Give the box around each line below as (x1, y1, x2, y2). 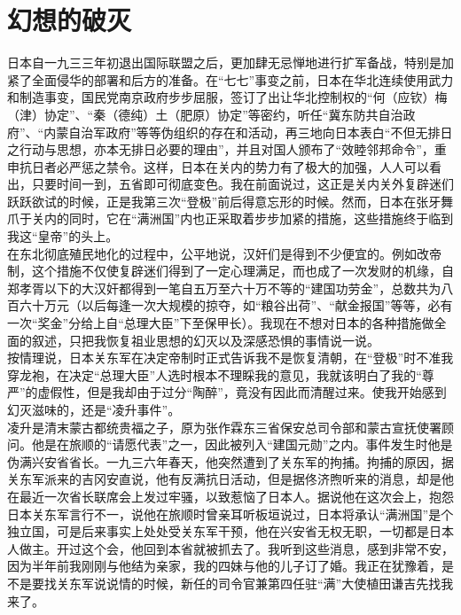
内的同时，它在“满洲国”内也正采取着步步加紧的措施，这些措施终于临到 (43, 209, 454, 228)
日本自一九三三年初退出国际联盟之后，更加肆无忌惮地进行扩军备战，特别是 (7, 53, 441, 72)
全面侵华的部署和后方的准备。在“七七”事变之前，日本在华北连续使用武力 (31, 70, 454, 89)
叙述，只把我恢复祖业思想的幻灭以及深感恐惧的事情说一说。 (31, 331, 379, 349)
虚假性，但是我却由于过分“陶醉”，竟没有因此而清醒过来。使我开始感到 (37, 383, 447, 401)
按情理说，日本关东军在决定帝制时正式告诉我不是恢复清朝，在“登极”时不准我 (7, 348, 454, 367)
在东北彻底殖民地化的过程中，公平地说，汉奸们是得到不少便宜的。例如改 (7, 244, 429, 262)
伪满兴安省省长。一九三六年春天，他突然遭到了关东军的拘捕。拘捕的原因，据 (7, 452, 454, 471)
